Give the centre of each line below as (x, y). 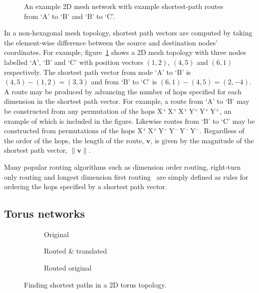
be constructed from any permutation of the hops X (83, 111)
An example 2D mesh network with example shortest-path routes (124, 6)
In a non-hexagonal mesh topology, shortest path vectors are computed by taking (128, 33)
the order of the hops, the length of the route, (74, 140)
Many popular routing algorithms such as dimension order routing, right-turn (123, 166)
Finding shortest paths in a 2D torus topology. (95, 284)
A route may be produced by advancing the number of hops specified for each (123, 91)
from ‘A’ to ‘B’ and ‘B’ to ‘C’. (70, 16)
